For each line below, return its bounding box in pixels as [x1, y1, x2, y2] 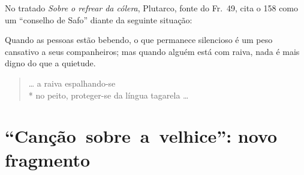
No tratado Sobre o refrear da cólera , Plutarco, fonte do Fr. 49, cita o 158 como [5, 2, 299, 14]
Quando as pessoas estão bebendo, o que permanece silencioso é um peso [5, 33, 273, 46]
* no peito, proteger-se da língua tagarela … [28, 88, 189, 101]
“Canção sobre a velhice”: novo [5, 124, 278, 148]
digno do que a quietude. [5, 57, 96, 69]
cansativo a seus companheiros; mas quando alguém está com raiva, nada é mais [5, 45, 300, 57]
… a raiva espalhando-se [28, 76, 116, 89]
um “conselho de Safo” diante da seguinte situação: [5, 13, 192, 26]
